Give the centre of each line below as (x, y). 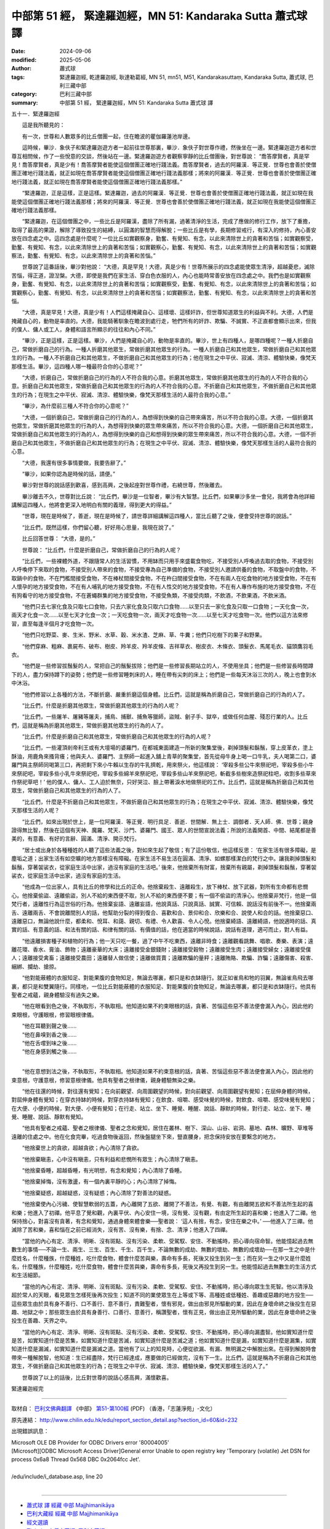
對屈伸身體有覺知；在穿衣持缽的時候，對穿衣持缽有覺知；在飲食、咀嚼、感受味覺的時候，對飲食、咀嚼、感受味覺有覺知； (164, 1100)
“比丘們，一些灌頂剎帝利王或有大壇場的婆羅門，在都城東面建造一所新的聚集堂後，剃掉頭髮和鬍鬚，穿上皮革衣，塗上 (168, 748)
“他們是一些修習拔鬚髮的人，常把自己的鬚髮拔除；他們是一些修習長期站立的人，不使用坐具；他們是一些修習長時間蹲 (168, 666)
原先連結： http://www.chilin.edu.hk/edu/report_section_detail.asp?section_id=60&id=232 (124, 1420)
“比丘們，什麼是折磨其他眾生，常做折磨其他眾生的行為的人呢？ (101, 705)
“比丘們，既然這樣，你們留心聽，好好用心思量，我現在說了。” (98, 527)
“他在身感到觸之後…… (49, 1051)
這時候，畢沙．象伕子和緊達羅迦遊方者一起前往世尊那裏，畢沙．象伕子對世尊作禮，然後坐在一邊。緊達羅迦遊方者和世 (169, 147)
